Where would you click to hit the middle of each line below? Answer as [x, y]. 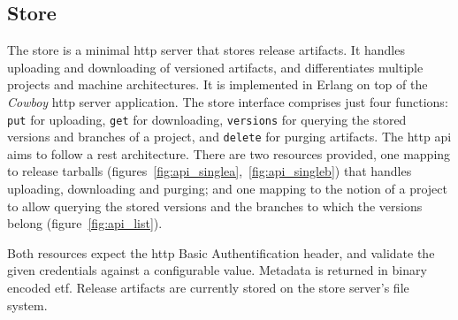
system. [27, 305]
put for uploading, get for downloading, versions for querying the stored [207, 119]
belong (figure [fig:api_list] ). [85, 223]
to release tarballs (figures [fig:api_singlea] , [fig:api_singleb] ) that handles [210, 171]
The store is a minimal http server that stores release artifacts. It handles [206, 50]
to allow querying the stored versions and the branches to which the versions [215, 206]
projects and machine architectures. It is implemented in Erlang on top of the [218, 84]
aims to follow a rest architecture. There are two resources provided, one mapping [229, 153]
